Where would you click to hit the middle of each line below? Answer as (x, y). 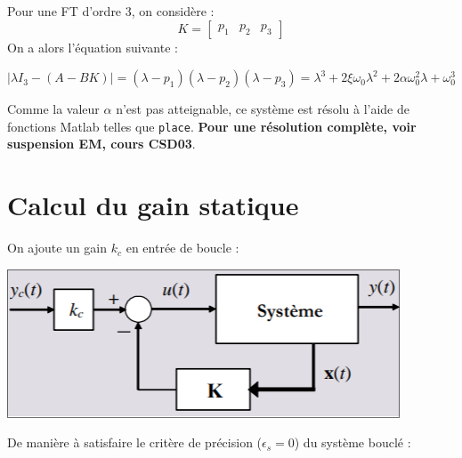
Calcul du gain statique (153, 205)
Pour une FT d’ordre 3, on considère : (111, 11)
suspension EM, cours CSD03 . (101, 144)
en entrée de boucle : (182, 248)
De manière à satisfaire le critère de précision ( (135, 442)
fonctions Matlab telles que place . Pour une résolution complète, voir (212, 126)
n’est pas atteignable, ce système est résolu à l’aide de (263, 109)
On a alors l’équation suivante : (93, 47)
